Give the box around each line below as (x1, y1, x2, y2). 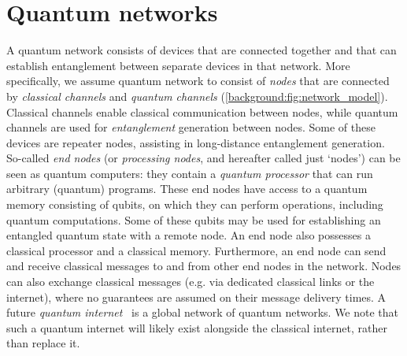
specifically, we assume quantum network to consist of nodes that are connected (6, 72, 390, 89)
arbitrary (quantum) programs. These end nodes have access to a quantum (6, 180, 368, 197)
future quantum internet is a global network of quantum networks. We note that (6, 304, 399, 321)
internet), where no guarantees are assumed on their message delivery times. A (6, 288, 387, 305)
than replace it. (6, 335, 80, 351)
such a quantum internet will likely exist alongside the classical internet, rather (6, 319, 387, 336)
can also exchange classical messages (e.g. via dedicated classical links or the (6, 273, 375, 290)
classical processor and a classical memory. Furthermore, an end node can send (6, 242, 387, 258)
